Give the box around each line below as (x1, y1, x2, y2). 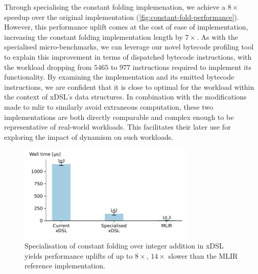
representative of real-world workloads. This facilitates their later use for (4, 121, 231, 132)
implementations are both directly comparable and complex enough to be (4, 111, 234, 122)
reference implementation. (25, 260, 105, 271)
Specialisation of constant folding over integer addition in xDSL (25, 240, 224, 251)
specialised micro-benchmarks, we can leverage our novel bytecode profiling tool (4, 41, 254, 52)
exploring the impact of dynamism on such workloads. (4, 131, 173, 142)
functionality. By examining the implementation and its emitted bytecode (4, 71, 234, 82)
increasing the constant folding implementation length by (4, 31, 183, 42)
